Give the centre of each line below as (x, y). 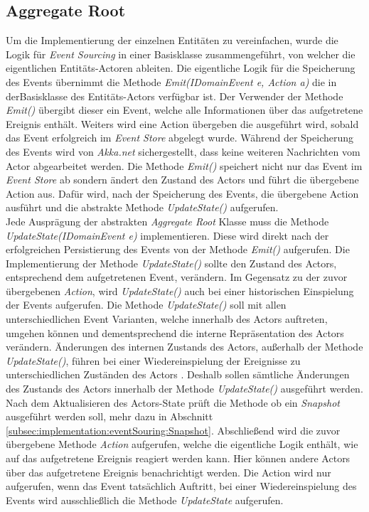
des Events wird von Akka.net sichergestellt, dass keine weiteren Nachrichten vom (183, 151)
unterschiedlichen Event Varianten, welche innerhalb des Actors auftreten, (167, 319)
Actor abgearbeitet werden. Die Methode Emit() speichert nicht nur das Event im (184, 165)
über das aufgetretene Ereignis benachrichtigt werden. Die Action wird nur (169, 472)
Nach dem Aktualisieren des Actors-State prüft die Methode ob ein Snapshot (173, 402)
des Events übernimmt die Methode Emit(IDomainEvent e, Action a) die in (171, 81)
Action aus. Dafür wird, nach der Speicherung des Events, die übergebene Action (182, 193)
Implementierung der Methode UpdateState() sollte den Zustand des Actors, (171, 263)
